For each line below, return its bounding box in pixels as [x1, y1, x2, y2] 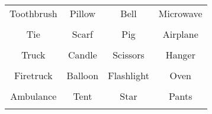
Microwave [158, 6, 203, 20]
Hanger [165, 48, 195, 61]
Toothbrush [9, 6, 57, 20]
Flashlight [108, 69, 149, 82]
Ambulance [10, 89, 57, 103]
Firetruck [14, 69, 53, 82]
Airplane [162, 27, 198, 41]
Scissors [113, 48, 144, 61]
